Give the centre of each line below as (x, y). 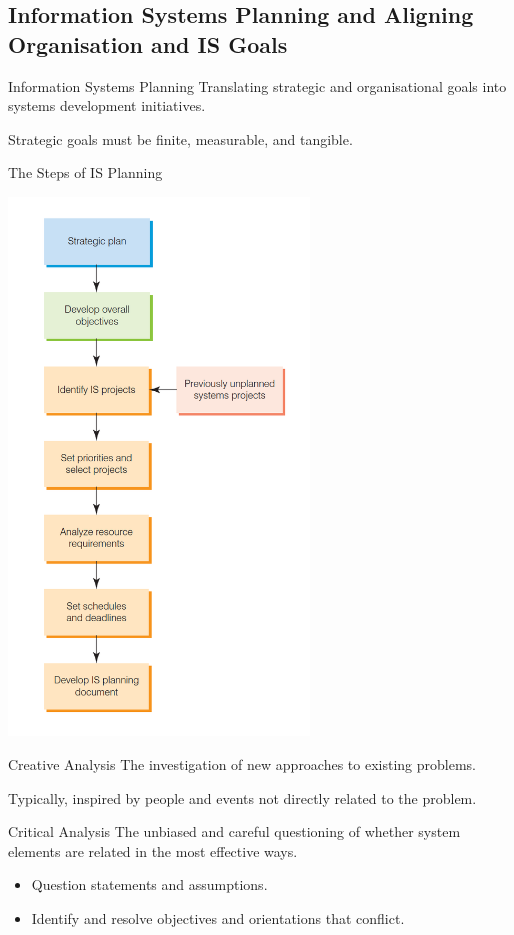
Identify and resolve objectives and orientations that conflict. (218, 917)
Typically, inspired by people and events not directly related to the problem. (242, 797)
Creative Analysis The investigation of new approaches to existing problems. (242, 764)
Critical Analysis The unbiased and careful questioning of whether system (234, 831)
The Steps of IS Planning (85, 172)
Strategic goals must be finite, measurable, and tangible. (180, 138)
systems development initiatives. (107, 105)
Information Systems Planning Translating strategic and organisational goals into (257, 85)
